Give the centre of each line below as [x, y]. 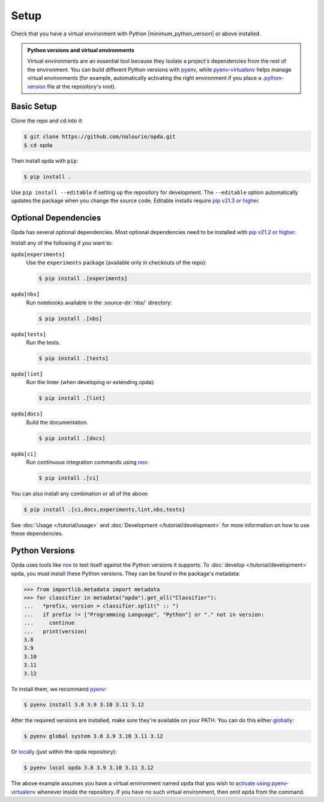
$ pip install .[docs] [72, 438]
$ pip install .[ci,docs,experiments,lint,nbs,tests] [104, 509]
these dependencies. [37, 534]
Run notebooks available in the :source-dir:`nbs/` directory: [99, 303]
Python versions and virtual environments [81, 50]
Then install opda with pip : [45, 161]
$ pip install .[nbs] [70, 318]
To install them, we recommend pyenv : [59, 689]
